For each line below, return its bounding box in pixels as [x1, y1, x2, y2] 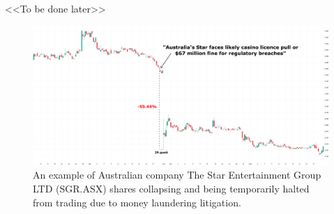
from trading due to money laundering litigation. [33, 195, 241, 209]
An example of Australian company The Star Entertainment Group [33, 167, 321, 182]
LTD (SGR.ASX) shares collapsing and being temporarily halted [33, 181, 310, 196]
